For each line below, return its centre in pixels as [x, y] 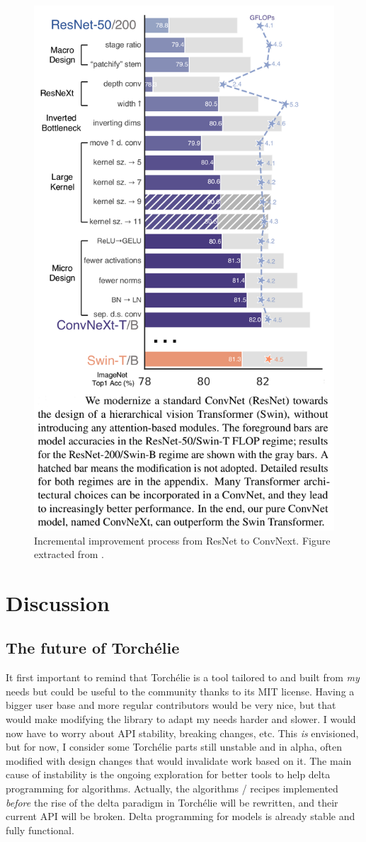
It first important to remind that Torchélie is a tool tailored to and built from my [183, 677]
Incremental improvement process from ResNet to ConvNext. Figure [182, 540]
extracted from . [69, 554]
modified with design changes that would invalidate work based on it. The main [179, 760]
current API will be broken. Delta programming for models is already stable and [181, 816]
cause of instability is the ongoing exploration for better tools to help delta [168, 774]
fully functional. [40, 830]
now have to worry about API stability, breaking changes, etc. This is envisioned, [182, 733]
